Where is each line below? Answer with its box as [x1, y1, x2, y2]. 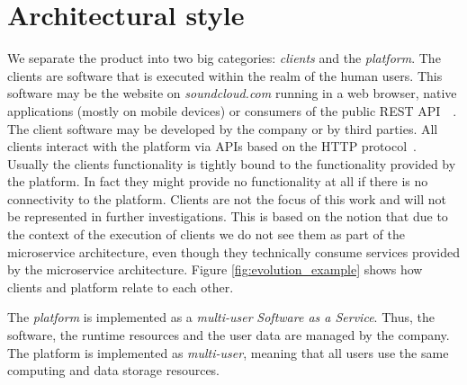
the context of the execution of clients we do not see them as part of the [7, 225, 405, 244]
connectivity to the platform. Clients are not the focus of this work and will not [7, 189, 447, 208]
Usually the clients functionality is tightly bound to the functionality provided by [7, 154, 456, 173]
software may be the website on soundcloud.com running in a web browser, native [7, 84, 457, 103]
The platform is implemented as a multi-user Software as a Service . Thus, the [7, 308, 435, 327]
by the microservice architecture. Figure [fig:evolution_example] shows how [7, 260, 423, 279]
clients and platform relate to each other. [7, 277, 234, 296]
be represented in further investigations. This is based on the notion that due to [7, 207, 448, 226]
